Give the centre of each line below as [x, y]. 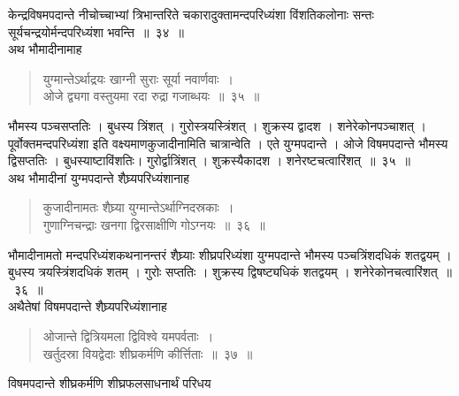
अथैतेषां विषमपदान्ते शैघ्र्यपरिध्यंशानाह [88, 306]
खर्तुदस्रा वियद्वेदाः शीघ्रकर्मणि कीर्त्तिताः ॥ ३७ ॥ [148, 353]
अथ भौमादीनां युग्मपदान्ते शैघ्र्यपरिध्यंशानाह [99, 177]
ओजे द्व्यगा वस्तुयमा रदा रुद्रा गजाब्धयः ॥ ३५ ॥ [151, 96]
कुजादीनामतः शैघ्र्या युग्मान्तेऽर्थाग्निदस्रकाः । [138, 207]
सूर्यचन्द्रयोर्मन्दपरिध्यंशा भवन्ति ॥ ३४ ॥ [96, 31]
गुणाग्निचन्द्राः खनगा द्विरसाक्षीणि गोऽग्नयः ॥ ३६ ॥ [154, 224]
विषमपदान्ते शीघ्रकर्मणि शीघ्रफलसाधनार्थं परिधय [110, 383]
